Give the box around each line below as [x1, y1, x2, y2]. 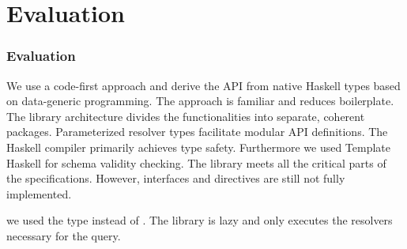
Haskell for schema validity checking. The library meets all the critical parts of [6, 154, 386, 171]
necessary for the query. [6, 227, 121, 243]
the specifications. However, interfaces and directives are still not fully [6, 170, 345, 187]
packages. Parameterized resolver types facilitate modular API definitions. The [6, 123, 388, 140]
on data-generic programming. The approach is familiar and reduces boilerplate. [6, 92, 394, 109]
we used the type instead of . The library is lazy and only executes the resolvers [6, 212, 393, 228]
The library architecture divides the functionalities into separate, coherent [6, 108, 365, 124]
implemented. [6, 185, 72, 202]
